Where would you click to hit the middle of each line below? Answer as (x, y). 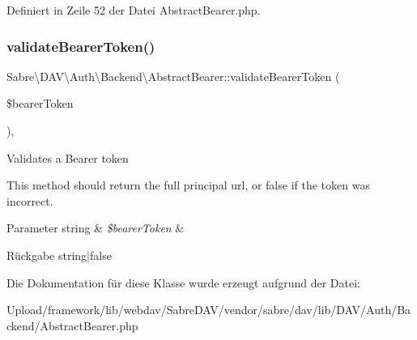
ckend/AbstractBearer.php (72, 325)
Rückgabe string (47, 255)
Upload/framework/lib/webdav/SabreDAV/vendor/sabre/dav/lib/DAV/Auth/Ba (209, 310)
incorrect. (30, 200)
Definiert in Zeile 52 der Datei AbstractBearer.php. (134, 10)
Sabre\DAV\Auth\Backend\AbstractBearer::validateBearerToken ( (173, 76)
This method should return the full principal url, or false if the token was (188, 185)
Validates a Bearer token (68, 157)
